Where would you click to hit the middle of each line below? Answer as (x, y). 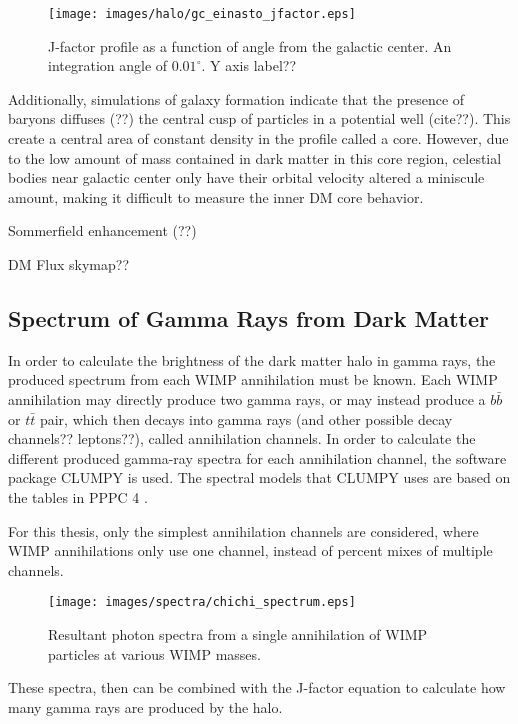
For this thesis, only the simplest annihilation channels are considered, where (243, 530)
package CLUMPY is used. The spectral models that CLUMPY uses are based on (259, 477)
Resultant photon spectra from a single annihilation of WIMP (238, 633)
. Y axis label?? (249, 65)
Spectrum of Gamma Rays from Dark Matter (249, 317)
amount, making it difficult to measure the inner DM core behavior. (216, 196)
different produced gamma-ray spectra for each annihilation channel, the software (257, 457)
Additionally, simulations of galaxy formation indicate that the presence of (236, 98)
